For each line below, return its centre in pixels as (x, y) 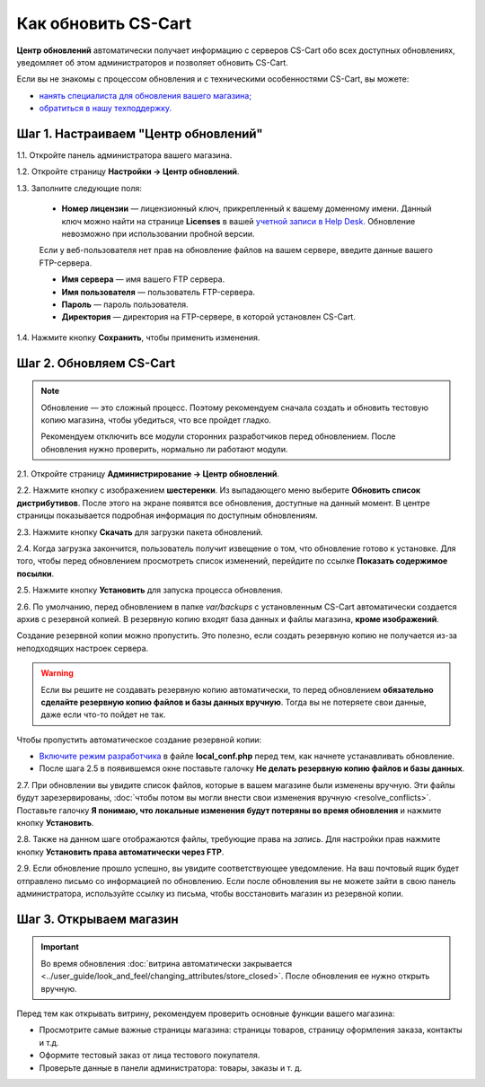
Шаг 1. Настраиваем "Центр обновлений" (140, 133)
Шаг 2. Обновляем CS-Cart (96, 363)
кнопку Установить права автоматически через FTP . (120, 852)
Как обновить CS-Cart (104, 23)
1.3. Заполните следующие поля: (79, 188)
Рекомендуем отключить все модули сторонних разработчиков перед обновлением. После (218, 436)
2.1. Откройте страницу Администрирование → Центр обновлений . (148, 474)
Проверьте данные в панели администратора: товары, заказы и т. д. (171, 1067)
